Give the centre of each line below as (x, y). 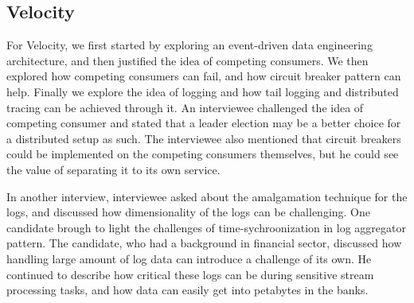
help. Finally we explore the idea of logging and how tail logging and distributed (203, 91)
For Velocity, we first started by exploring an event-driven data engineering (189, 45)
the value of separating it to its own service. (113, 169)
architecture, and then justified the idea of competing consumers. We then (187, 60)
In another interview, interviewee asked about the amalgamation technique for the (207, 196)
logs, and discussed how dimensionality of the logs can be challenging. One (189, 212)
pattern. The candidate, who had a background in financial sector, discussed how (204, 243)
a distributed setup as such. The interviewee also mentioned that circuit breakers (204, 138)
